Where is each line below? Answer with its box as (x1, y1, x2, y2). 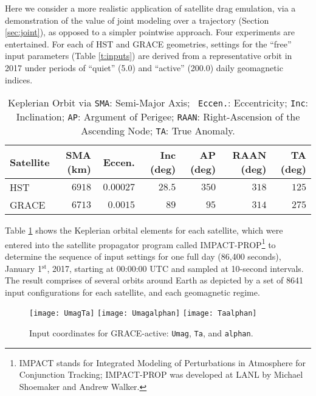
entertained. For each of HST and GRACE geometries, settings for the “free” (5, 37, 292, 50)
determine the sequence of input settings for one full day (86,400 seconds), (5, 250, 281, 262)
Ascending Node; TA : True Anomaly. (81, 123, 235, 138)
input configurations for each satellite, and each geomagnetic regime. (5, 285, 260, 298)
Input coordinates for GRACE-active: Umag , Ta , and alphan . (29, 327, 253, 339)
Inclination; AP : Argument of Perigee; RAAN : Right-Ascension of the (16, 109, 300, 124)
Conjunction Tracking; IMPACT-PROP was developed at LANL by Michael (19, 368, 303, 381)
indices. (5, 73, 33, 86)
